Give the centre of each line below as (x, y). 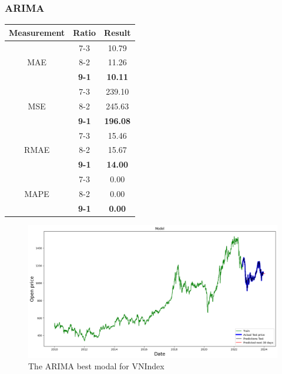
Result (117, 32)
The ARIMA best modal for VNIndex (96, 366)
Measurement (37, 32)
